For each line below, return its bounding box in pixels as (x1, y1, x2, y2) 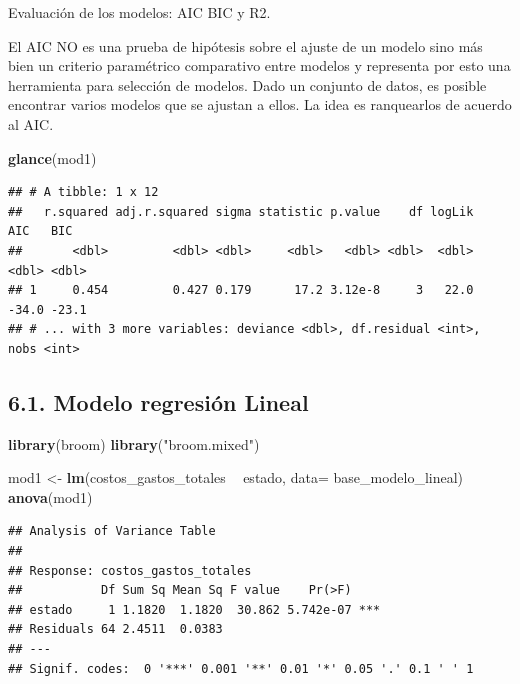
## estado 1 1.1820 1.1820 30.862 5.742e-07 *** (8, 602, 381, 617)
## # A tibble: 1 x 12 (8, 185, 159, 200)
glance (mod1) (8, 147, 97, 168)
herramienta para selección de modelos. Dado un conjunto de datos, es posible (8, 74, 487, 95)
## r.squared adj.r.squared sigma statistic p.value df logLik (8, 204, 474, 219)
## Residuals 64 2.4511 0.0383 (8, 622, 223, 637)
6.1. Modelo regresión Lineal (8, 386, 309, 417)
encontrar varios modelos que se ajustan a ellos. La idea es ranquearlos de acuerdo (8, 94, 512, 115)
